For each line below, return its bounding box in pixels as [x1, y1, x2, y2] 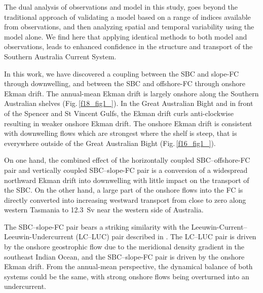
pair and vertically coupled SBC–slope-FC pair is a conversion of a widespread [4, 164, 248, 175]
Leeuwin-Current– [191, 221, 247, 232]
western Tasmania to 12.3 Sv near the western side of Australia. [4, 204, 204, 215]
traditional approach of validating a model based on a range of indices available [4, 11, 251, 22]
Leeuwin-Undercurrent [4, 231, 73, 242]
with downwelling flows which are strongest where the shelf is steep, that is [4, 128, 237, 138]
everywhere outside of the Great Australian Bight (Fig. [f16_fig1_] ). [4, 137, 216, 148]
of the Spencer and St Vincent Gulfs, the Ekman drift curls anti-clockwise [4, 107, 234, 118]
